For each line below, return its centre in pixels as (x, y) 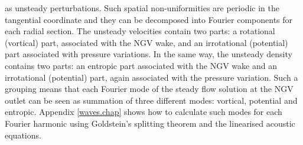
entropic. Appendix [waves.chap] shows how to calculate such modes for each (144, 112)
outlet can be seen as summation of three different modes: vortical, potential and (151, 100)
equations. (23, 135)
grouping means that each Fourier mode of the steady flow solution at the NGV (149, 89)
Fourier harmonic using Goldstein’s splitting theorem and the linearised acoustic (150, 123)
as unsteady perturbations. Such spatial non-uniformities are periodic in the (142, 8)
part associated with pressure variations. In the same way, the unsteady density (149, 54)
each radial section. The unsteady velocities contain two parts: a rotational (140, 31)
